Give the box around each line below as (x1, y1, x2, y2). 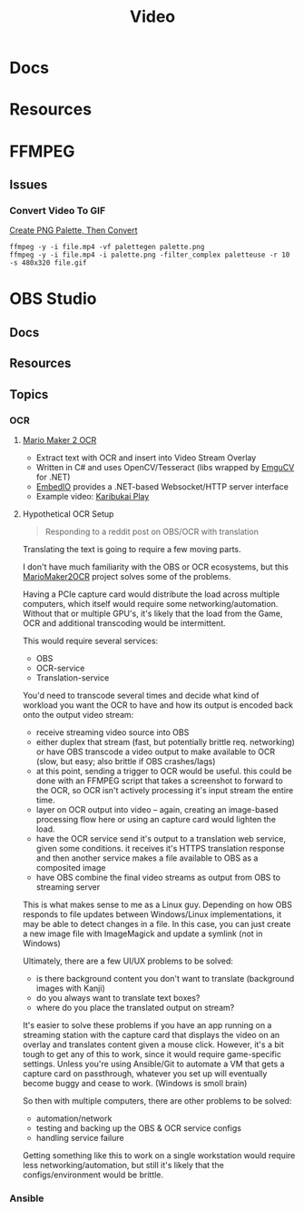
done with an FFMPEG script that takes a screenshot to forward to (35, 775, 283, 786)
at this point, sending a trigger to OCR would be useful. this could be (35, 765, 292, 776)
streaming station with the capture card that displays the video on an (22, 1029, 280, 1040)
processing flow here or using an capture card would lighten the (35, 813, 277, 824)
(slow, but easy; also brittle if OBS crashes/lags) (35, 755, 216, 766)
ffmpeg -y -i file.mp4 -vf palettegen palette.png (9, 243, 205, 252)
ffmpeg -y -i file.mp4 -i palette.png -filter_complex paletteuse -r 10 (9, 250, 290, 260)
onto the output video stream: (22, 709, 134, 720)
